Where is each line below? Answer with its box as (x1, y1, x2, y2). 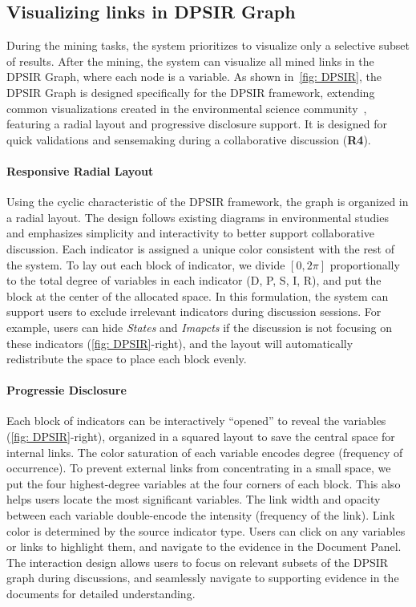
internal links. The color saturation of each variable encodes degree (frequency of (6, 443, 403, 460)
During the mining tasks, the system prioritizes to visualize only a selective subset (6, 37, 410, 54)
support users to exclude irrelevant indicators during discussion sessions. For (6, 303, 382, 320)
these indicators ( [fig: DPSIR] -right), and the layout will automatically (6, 334, 353, 351)
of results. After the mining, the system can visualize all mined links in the (6, 52, 374, 69)
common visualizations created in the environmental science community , (6, 99, 367, 116)
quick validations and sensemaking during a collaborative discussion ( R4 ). (6, 131, 371, 148)
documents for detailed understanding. (6, 585, 196, 602)
